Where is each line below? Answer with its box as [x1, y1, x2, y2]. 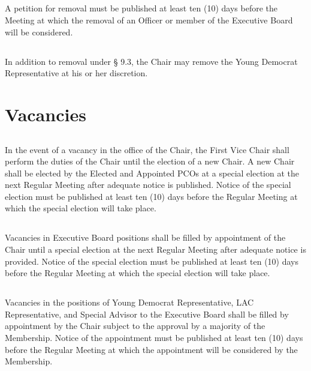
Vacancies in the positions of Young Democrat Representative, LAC [5, 296, 254, 309]
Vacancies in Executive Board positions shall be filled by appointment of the [5, 231, 286, 244]
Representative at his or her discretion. [5, 67, 148, 79]
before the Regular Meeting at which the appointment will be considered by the [5, 343, 298, 355]
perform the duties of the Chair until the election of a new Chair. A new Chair [5, 155, 295, 167]
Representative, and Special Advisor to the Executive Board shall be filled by [5, 307, 289, 320]
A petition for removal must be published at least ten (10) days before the [5, 2, 278, 14]
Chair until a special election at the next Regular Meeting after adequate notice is [5, 243, 306, 256]
